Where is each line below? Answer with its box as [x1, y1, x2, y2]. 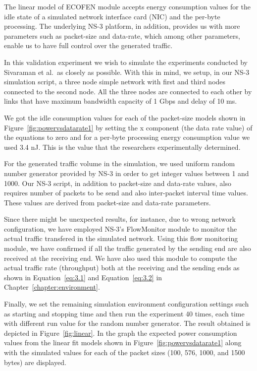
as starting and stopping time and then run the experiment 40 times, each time [4, 308, 245, 318]
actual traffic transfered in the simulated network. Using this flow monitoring [4, 233, 238, 244]
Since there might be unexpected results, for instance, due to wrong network [4, 214, 236, 224]
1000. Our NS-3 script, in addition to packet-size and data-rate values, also [4, 178, 231, 188]
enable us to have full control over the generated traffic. [4, 40, 173, 51]
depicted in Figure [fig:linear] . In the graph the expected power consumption [4, 327, 237, 338]
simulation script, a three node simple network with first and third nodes [4, 76, 226, 87]
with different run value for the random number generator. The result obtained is [4, 318, 251, 328]
